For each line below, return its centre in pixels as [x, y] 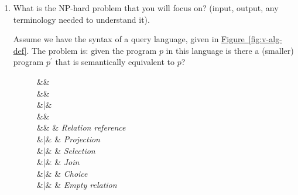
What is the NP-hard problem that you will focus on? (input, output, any [146, 8]
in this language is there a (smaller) [230, 50]
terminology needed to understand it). [81, 19]
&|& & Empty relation [77, 185]
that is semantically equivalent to [115, 62]
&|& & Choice [62, 173]
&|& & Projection [68, 138]
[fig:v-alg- [265, 39]
